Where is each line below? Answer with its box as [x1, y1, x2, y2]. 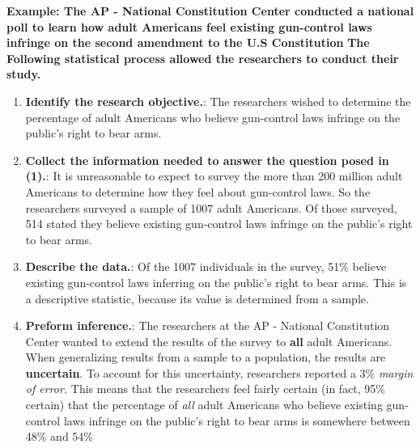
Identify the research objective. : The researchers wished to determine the [25, 92, 411, 109]
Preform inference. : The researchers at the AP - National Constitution [25, 317, 390, 334]
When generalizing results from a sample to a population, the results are [25, 349, 386, 366]
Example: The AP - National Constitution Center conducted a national [6, 2, 414, 19]
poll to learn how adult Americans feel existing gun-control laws [6, 18, 372, 35]
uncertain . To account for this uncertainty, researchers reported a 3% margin [25, 364, 414, 381]
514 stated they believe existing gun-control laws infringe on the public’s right [25, 215, 413, 232]
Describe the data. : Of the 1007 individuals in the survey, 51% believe [25, 258, 387, 275]
